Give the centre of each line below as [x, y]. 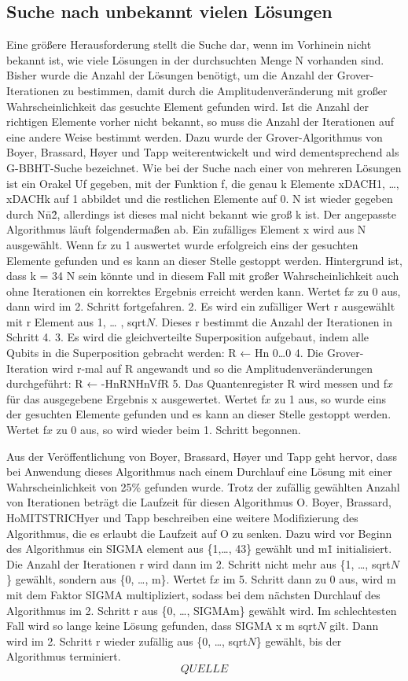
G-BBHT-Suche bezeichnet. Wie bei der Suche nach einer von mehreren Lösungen [204, 167]
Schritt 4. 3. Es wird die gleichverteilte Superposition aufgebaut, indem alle [187, 337]
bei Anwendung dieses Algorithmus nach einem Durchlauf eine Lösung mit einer [199, 471]
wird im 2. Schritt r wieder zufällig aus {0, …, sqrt [127, 641]
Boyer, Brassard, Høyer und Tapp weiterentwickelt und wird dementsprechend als [203, 152]
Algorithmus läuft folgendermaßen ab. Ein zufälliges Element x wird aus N [186, 229]
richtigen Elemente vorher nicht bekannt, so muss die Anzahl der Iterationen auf [200, 121]
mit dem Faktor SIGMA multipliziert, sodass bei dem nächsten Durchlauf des [193, 594]
